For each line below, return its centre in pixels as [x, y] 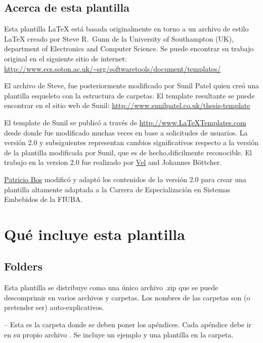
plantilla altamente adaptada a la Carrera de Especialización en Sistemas [117, 189]
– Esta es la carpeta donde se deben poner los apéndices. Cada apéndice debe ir [128, 324]
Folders [23, 266]
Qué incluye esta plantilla [95, 234]
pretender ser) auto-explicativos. [54, 307]
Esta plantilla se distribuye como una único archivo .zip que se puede [111, 287]
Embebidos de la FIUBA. [43, 199]
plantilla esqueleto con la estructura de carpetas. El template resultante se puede [129, 95]
